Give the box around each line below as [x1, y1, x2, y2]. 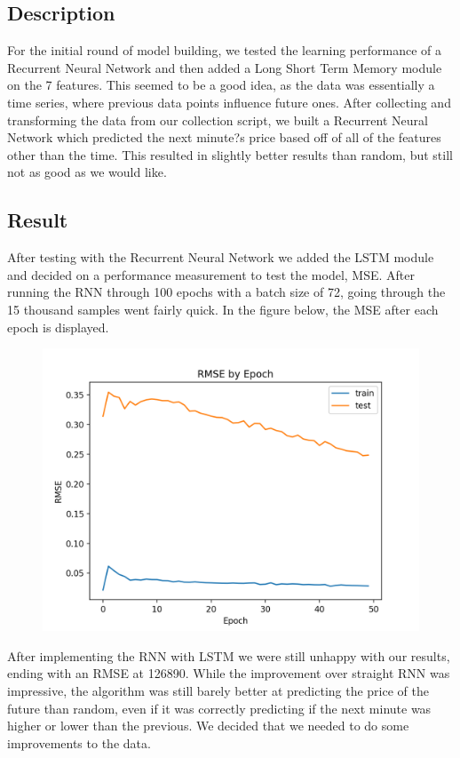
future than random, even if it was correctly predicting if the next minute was [7, 698, 432, 717]
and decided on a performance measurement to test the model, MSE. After [7, 265, 415, 283]
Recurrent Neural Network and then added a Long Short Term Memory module [7, 58, 442, 76]
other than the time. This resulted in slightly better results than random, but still [7, 145, 453, 164]
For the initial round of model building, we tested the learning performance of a [7, 41, 441, 60]
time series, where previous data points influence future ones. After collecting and [7, 92, 451, 111]
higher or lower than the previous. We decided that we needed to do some [7, 716, 409, 735]
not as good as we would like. [7, 163, 167, 181]
